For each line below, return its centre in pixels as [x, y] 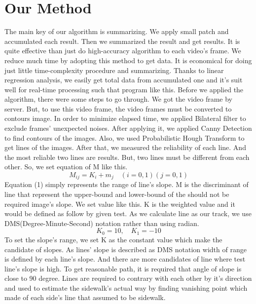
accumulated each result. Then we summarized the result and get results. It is [122, 41]
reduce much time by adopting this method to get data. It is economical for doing [128, 60]
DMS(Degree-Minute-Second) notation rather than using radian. [102, 223]
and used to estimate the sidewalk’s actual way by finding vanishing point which [126, 287]
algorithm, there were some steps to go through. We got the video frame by [118, 99]
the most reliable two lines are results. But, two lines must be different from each [127, 157]
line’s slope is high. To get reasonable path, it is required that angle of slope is [123, 268]
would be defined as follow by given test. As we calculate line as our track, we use [128, 213]
